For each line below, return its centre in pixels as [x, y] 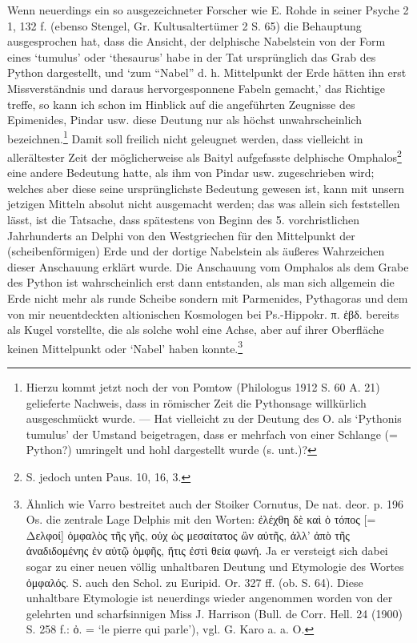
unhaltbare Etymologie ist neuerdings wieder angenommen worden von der [209, 598]
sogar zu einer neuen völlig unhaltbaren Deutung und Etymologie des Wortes [215, 566]
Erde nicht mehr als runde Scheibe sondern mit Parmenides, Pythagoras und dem [208, 298]
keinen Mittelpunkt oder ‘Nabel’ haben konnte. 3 [125, 347]
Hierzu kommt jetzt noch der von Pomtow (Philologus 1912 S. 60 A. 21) [203, 387]
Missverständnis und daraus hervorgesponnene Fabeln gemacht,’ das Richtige [196, 88]
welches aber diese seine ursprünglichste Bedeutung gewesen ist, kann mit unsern [206, 188]
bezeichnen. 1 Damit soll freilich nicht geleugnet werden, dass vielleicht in [185, 137]
